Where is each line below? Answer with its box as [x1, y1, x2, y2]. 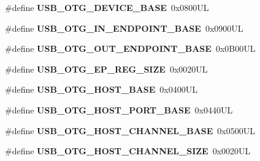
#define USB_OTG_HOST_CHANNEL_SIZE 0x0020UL [5, 145, 251, 157]
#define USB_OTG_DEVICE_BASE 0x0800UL [5, 1, 209, 13]
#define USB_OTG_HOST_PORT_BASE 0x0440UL [5, 103, 233, 116]
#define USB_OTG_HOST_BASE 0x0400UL [5, 83, 197, 96]
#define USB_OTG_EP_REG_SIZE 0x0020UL [5, 62, 208, 75]
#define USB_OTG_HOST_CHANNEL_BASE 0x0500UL [5, 124, 256, 137]
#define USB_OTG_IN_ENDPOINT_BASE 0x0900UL [5, 21, 243, 34]
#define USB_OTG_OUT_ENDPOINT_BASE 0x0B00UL [5, 42, 256, 55]
